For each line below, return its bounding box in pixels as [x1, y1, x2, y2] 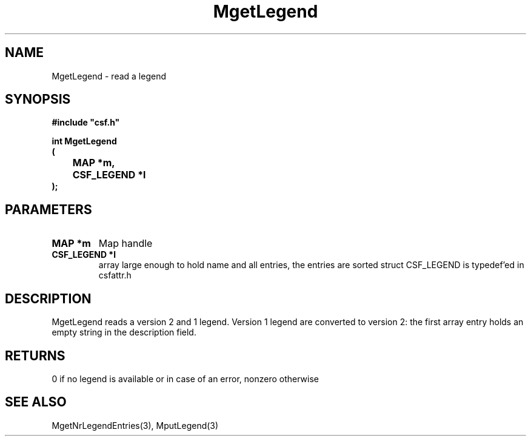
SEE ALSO [5, 394, 67, 410]
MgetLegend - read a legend [52, 70, 167, 81]
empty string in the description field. [52, 327, 196, 338]
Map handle [98, 237, 153, 250]
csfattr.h [98, 270, 132, 281]
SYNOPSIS [5, 92, 71, 107]
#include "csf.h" [52, 117, 120, 128]
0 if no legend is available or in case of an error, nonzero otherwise [52, 373, 319, 384]
